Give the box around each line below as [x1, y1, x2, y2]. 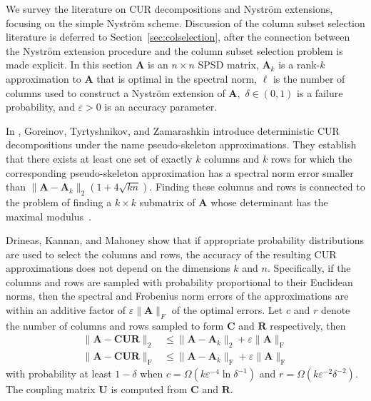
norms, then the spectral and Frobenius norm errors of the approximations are [6, 288, 349, 303]
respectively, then [270, 318, 346, 333]
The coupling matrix [6, 382, 96, 397]
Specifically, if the [273, 260, 351, 275]
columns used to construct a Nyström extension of [6, 85, 225, 100]
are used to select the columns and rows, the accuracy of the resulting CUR [6, 246, 337, 261]
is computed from [111, 382, 188, 397]
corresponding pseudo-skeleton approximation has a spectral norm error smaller [6, 165, 354, 180]
